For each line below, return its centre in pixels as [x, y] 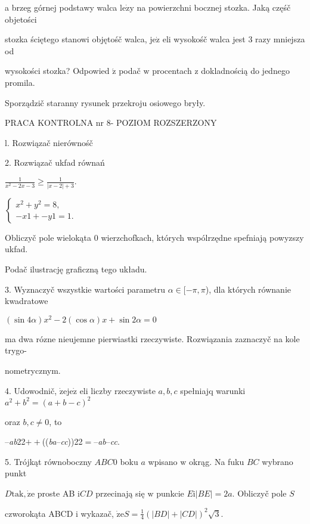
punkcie [170, 493]
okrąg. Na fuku [217, 461]
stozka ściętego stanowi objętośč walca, [76, 39]
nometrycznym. [33, 370]
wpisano [163, 461]
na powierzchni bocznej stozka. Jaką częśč [214, 7]
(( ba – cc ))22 [62, 441]
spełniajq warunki [213, 390]
